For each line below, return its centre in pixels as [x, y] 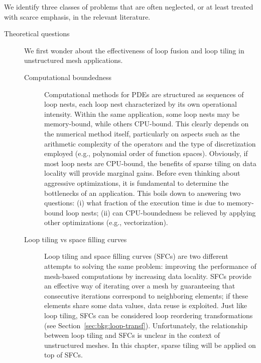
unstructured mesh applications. [74, 60]
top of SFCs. [63, 355]
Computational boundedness [68, 77]
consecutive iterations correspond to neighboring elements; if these [146, 295]
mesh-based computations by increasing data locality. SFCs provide [148, 276]
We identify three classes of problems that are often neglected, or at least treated [129, 7]
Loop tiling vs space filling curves [76, 239]
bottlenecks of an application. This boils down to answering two [143, 193]
